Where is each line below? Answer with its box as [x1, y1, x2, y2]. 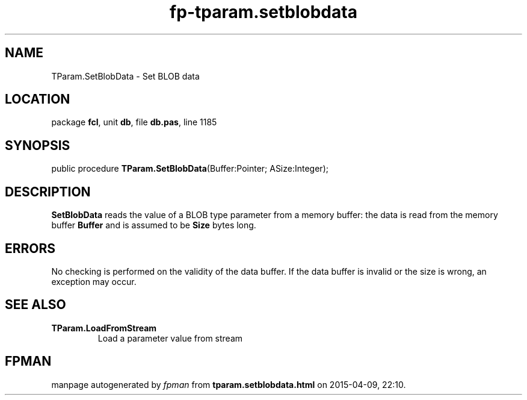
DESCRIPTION [5, 184, 91, 199]
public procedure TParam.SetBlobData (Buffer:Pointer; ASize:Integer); [51, 163, 328, 174]
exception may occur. [51, 276, 137, 287]
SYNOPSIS [5, 137, 70, 153]
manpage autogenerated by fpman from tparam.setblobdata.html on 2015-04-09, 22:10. [51, 379, 406, 390]
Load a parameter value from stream [97, 333, 243, 343]
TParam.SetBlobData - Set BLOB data [51, 70, 200, 81]
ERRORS [5, 240, 56, 256]
